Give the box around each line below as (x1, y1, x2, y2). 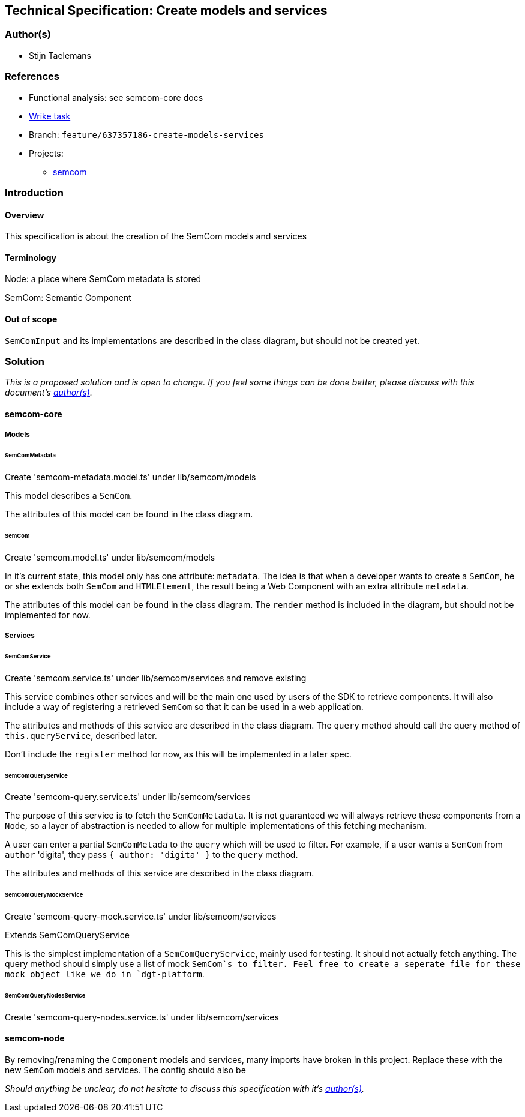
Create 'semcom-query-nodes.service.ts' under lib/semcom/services (5, 1011, 279, 1022)
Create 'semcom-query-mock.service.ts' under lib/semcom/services (5, 911, 277, 922)
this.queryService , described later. (5, 730, 157, 741)
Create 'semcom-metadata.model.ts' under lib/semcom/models (5, 472, 256, 483)
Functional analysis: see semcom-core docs (29, 92, 203, 103)
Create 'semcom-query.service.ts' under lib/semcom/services (5, 792, 251, 802)
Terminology (5, 252, 56, 263)
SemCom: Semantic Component (5, 292, 131, 303)
